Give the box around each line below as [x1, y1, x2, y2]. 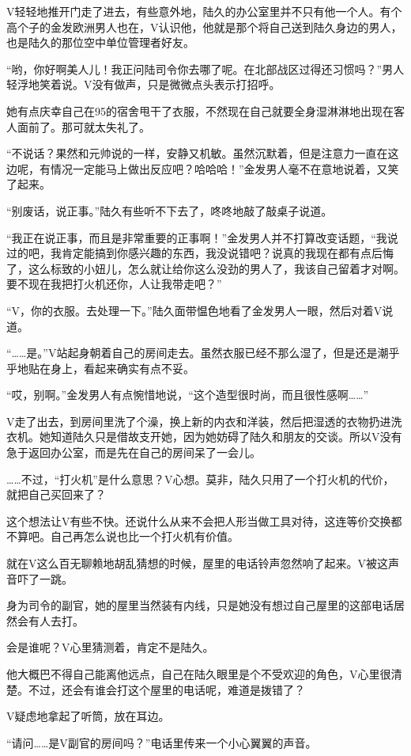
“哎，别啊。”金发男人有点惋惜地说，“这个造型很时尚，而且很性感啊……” [6, 386, 369, 403]
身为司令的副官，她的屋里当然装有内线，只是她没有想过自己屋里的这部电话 [6, 597, 394, 614]
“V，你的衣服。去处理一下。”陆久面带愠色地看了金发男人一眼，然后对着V [6, 302, 383, 318]
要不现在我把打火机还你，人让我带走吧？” [6, 275, 222, 292]
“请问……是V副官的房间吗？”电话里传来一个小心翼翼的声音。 [6, 734, 317, 750]
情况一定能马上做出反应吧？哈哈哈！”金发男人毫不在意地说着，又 [50, 160, 388, 177]
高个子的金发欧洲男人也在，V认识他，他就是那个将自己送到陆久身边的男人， [6, 18, 402, 35]
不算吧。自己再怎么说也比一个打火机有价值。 [6, 528, 239, 545]
